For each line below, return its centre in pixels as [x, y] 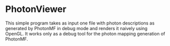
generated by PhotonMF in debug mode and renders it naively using [76, 28]
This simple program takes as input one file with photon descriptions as [80, 23]
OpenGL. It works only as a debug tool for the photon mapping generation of [85, 33]
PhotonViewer [36, 9]
